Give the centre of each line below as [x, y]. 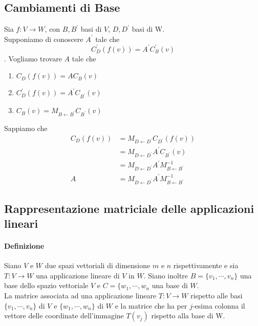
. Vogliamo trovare [33, 58]
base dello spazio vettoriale [46, 285]
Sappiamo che [26, 128]
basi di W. [148, 29]
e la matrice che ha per [151, 305]
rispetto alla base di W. [188, 316]
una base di [170, 285]
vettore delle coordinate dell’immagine [64, 316]
